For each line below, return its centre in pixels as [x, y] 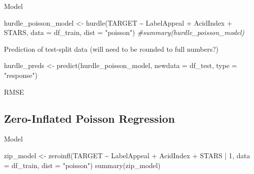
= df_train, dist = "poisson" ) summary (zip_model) [82, 165]
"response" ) [21, 75]
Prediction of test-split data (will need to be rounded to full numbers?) [111, 49]
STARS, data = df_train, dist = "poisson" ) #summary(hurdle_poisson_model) [124, 32]
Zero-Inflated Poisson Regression [90, 118]
